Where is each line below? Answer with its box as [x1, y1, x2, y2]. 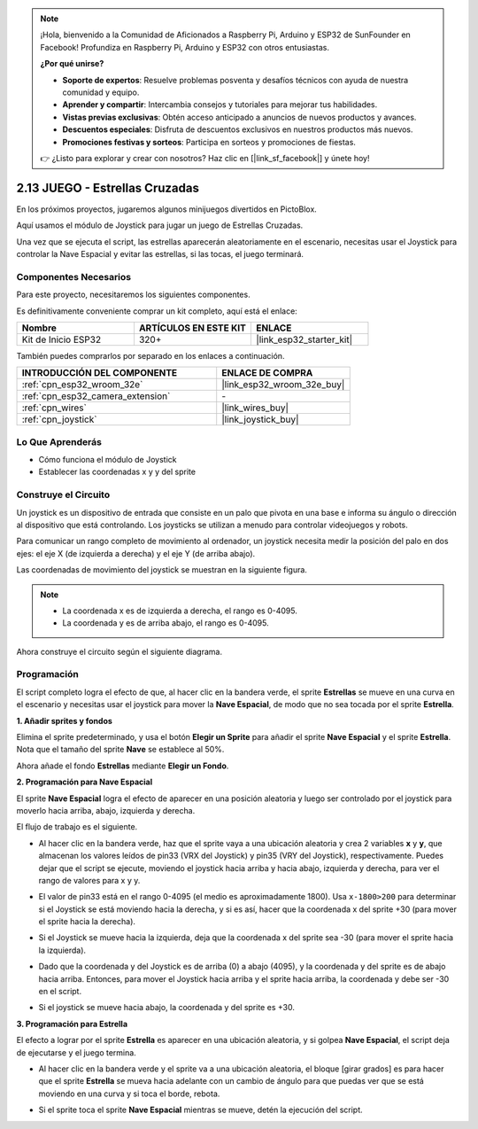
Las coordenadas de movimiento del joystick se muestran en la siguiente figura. [16, 564, 307, 575]
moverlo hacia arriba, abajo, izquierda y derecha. [16, 805, 196, 815]
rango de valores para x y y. [38, 875, 141, 885]
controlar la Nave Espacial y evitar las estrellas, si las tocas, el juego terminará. [16, 248, 305, 259]
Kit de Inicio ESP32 [21, 333, 102, 346]
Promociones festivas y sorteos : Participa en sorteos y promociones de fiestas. [62, 136, 356, 147]
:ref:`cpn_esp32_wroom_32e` [21, 378, 143, 391]
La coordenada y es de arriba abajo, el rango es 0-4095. [62, 618, 269, 628]
